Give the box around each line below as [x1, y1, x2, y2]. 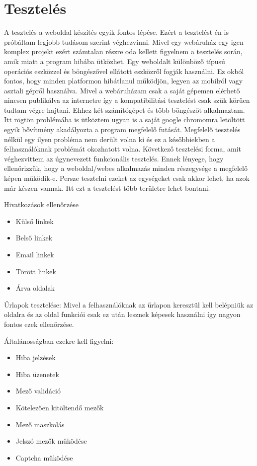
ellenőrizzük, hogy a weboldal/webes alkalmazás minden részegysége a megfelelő [4, 163, 248, 173]
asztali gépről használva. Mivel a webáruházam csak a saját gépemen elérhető [4, 85, 240, 95]
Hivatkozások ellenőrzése [4, 199, 79, 210]
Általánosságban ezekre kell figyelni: [4, 335, 114, 346]
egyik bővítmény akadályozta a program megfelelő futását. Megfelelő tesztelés [4, 124, 241, 135]
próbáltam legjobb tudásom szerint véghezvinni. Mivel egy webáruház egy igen [4, 36, 244, 47]
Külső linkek [15, 216, 54, 226]
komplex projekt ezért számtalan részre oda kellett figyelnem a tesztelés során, [4, 46, 243, 57]
